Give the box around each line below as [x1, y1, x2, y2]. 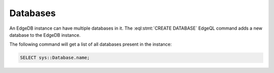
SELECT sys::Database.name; [20, 55, 90, 60]
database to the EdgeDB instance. [9, 32, 81, 38]
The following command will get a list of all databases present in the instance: [9, 41, 172, 47]
